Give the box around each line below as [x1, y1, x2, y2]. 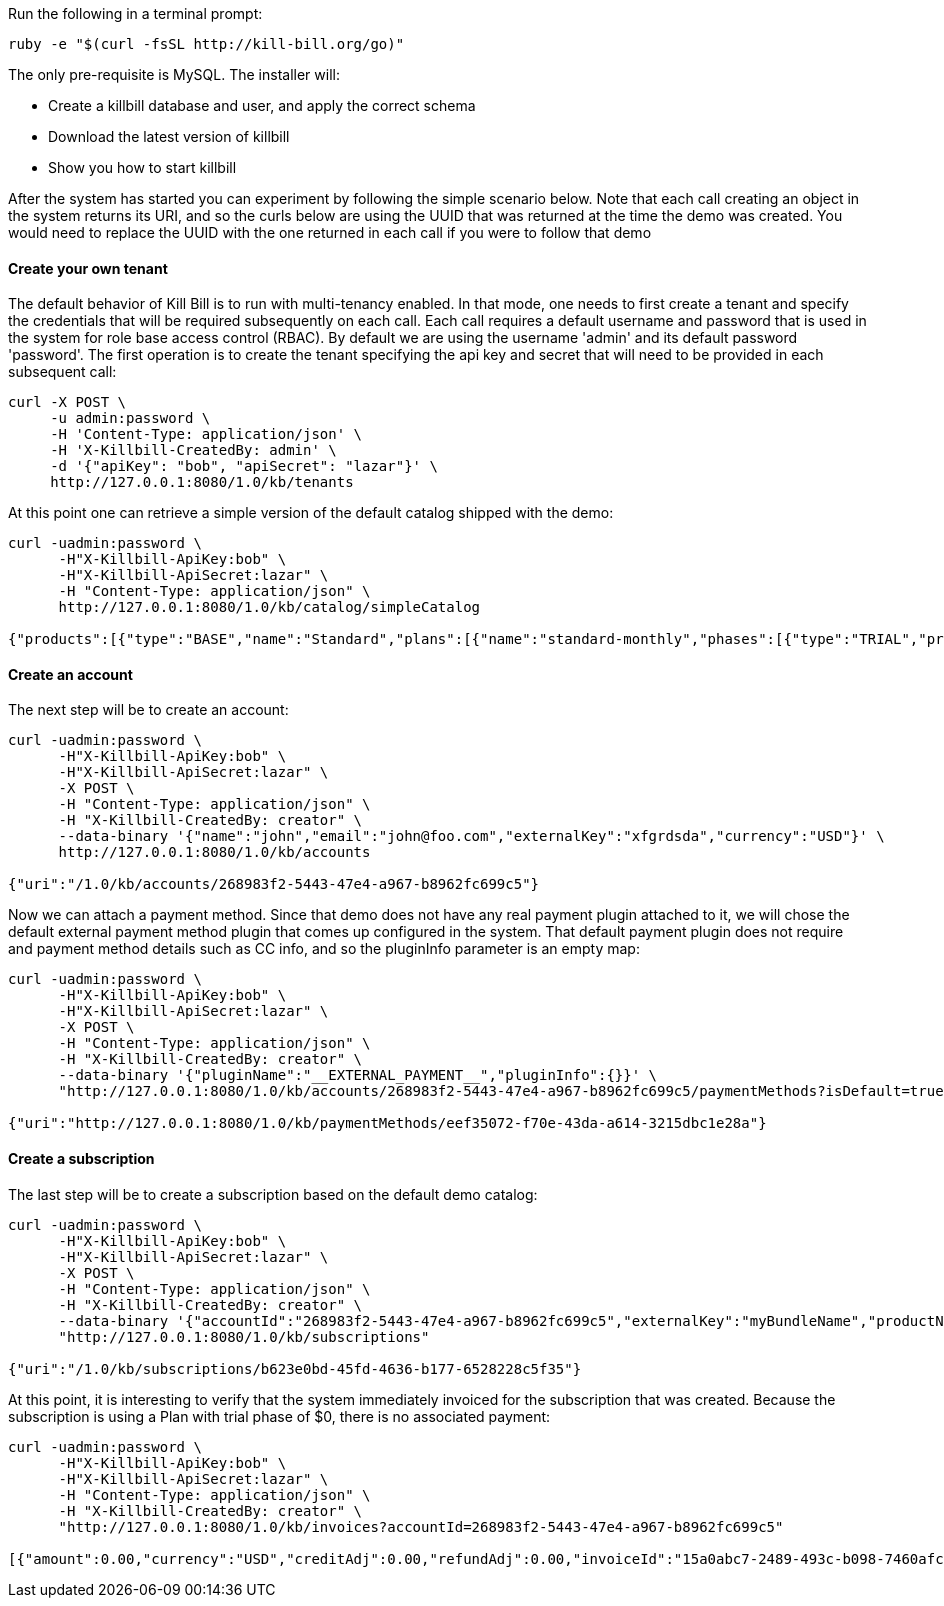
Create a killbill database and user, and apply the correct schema [48, 97, 476, 114]
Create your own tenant [8, 259, 168, 277]
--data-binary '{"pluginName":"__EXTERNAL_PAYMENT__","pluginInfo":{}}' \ [58, 1067, 658, 1084]
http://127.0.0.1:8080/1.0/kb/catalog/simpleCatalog [58, 599, 481, 616]
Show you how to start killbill [48, 159, 237, 176]
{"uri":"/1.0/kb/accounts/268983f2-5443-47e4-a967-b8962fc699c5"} [8, 876, 540, 893]
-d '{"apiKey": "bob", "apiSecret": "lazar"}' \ [50, 458, 438, 475]
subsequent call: [8, 363, 117, 381]
